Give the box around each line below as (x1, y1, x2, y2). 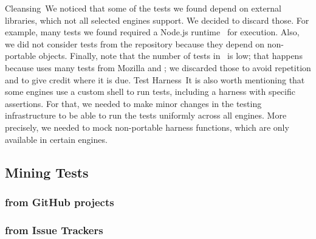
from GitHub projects (5, 194, 114, 209)
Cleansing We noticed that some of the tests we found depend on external (5, 2, 281, 14)
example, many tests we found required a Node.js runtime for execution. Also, (5, 26, 300, 38)
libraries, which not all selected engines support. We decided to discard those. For (5, 13, 309, 26)
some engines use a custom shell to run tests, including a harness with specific (5, 85, 295, 98)
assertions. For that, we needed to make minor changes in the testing (5, 97, 262, 109)
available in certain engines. (5, 133, 108, 145)
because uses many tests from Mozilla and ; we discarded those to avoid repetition (5, 61, 311, 74)
